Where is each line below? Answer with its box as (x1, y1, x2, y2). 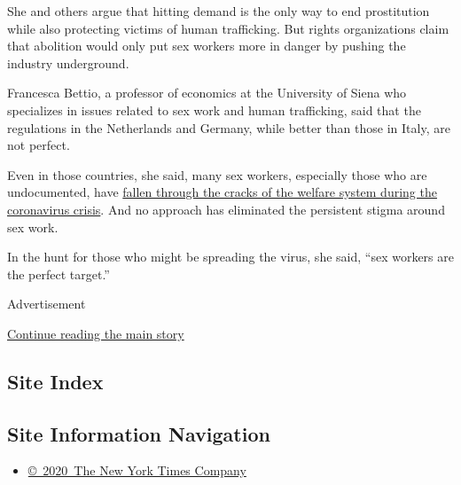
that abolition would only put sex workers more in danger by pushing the (7, 36, 406, 55)
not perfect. (7, 136, 70, 154)
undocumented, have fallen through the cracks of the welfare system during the (7, 183, 437, 201)
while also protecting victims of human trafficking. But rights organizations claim (7, 19, 449, 37)
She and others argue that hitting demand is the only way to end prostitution (7, 2, 430, 20)
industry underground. (7, 53, 129, 72)
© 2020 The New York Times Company (27, 461, 246, 480)
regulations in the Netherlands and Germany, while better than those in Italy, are (7, 118, 450, 137)
